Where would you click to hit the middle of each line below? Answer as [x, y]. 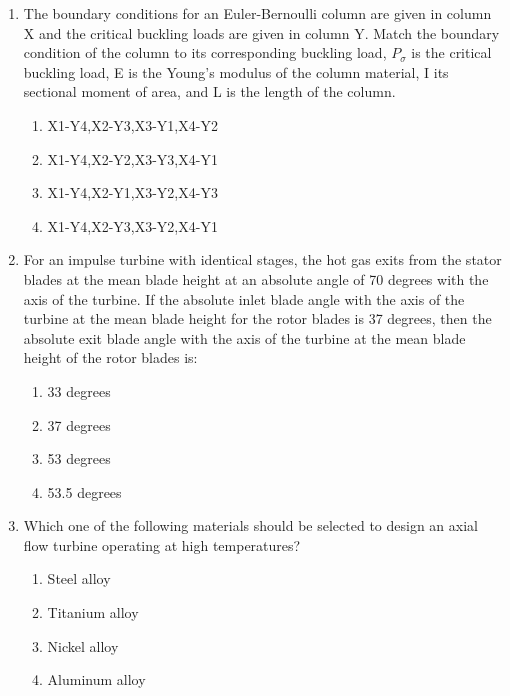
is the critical [451, 52]
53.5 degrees [84, 491]
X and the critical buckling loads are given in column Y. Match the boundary [261, 32]
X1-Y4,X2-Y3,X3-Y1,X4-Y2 [132, 124]
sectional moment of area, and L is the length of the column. [209, 91]
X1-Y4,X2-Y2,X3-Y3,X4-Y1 [132, 158]
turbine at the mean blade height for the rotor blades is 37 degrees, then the [257, 318]
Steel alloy [79, 578]
